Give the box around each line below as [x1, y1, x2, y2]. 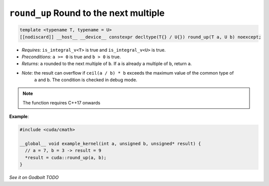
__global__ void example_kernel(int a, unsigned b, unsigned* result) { [19, 141, 201, 147]
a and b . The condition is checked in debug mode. [34, 77, 137, 83]
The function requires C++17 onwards [22, 99, 101, 105]
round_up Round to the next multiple [9, 7, 165, 18]
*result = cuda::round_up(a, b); [25, 155, 107, 160]
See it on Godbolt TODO [9, 175, 59, 181]
